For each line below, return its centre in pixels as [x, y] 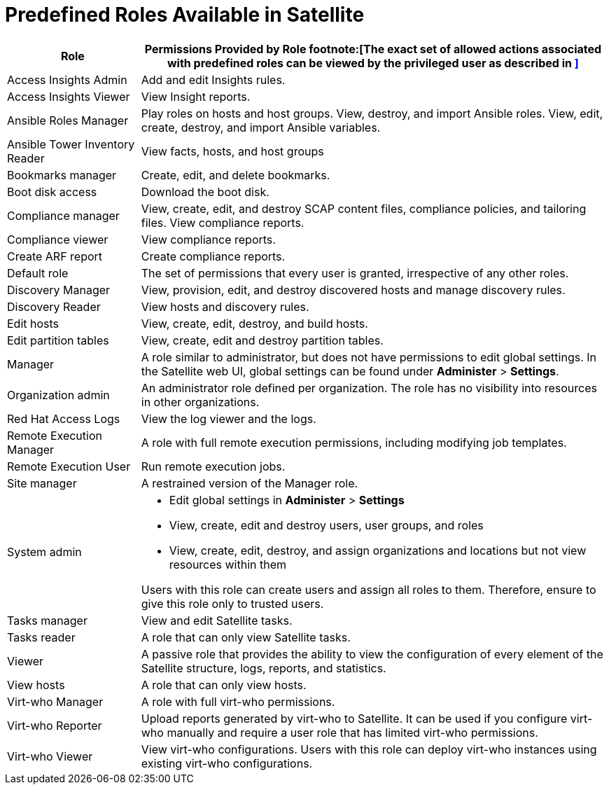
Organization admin [58, 395]
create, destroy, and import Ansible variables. [261, 127]
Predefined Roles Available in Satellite [185, 15]
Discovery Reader [54, 306]
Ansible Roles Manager [68, 120]
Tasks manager [47, 620]
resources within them [228, 564]
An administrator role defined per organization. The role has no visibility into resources [369, 388]
